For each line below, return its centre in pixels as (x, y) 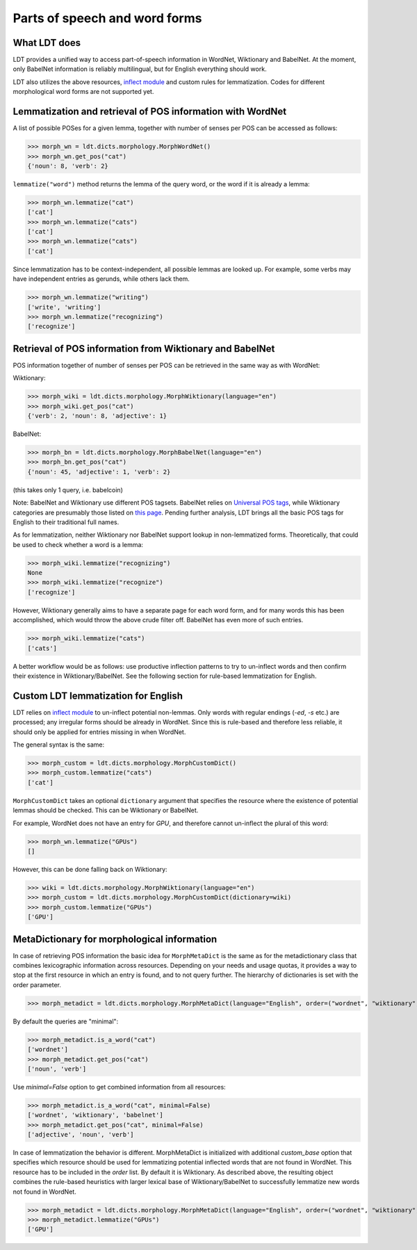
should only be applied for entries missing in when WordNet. (99, 732)
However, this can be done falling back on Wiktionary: (90, 869)
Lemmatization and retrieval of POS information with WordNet (150, 112)
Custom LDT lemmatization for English (98, 696)
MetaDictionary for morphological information (115, 939)
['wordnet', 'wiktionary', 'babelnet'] (95, 1115)
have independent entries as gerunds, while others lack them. (101, 279)
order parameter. (37, 984)
